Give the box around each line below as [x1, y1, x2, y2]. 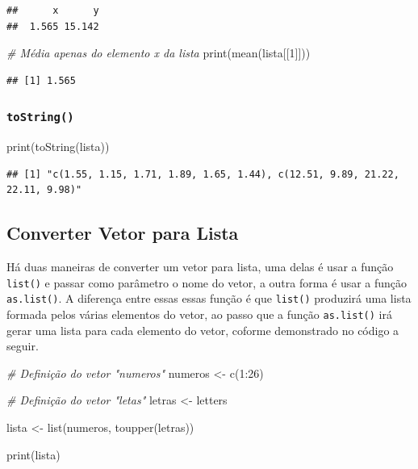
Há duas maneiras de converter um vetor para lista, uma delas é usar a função [6, 258, 394, 275]
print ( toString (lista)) [6, 138, 110, 155]
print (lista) [6, 446, 61, 463]
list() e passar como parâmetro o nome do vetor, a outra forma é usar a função [6, 274, 408, 291]
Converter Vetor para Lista [6, 220, 239, 245]
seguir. [6, 337, 39, 354]
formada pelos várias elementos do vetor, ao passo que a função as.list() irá [6, 306, 392, 323]
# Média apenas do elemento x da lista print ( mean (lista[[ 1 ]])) [6, 44, 311, 61]
